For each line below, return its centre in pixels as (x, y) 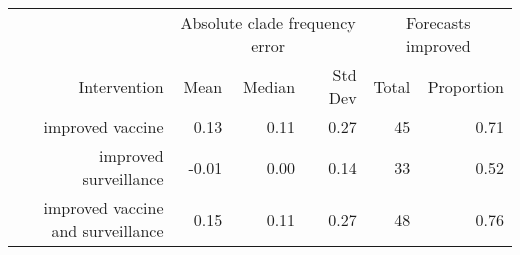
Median (269, 86)
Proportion (465, 86)
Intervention (121, 86)
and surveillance (107, 230)
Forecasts (438, 22)
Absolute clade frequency (268, 22)
